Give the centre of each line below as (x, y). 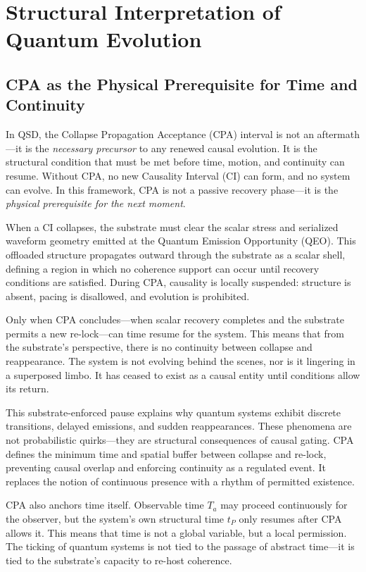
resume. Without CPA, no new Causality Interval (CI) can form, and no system (178, 175)
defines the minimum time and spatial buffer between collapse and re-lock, (166, 453)
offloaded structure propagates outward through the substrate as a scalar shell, (176, 254)
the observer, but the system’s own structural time (115, 518)
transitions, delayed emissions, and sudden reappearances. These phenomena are (179, 426)
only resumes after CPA (290, 518)
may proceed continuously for (284, 505)
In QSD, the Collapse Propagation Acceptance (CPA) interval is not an (160, 134)
